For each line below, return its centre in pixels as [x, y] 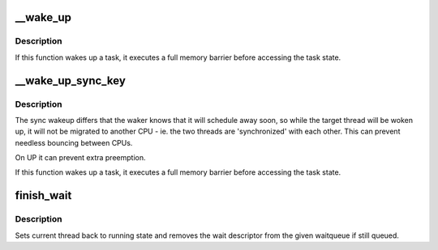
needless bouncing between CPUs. [74, 142]
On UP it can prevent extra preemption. [80, 158]
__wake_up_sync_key [70, 81]
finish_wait [43, 195]
